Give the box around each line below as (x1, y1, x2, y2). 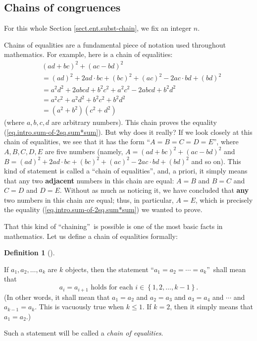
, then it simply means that (170, 301, 254, 312)
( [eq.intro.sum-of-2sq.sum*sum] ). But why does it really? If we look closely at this (4, 126, 253, 137)
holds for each (91, 284, 133, 291)
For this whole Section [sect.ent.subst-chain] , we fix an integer (4, 23, 192, 33)
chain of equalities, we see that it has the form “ (4, 136, 151, 147)
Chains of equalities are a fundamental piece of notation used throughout (4, 39, 226, 50)
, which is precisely (195, 194, 253, 205)
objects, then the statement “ (65, 264, 154, 274)
